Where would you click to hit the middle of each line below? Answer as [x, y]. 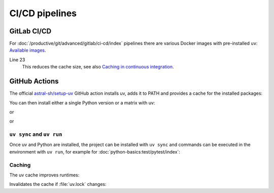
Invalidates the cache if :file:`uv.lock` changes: [58, 184]
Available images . [28, 50]
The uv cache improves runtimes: [44, 175]
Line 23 [17, 60]
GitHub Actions [34, 81]
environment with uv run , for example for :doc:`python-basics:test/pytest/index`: [95, 151]
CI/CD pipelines [43, 13]
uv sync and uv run [36, 134]
